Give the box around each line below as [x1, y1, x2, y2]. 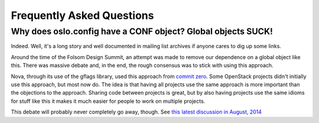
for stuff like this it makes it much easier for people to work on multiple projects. [11, 98, 206, 105]
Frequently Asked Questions [11, 9, 154, 22]
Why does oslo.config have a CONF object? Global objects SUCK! [11, 26, 273, 37]
